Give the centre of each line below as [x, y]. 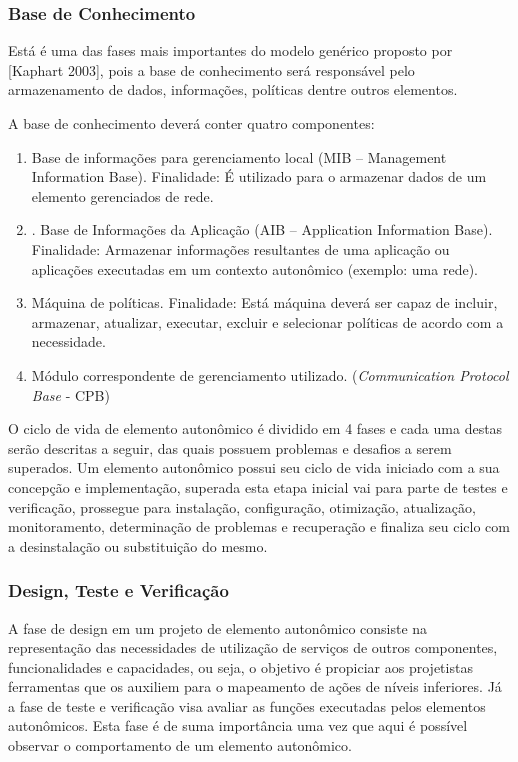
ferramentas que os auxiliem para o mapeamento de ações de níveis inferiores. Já [255, 686]
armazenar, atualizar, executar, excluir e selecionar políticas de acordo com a [267, 321]
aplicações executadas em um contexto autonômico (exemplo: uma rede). [254, 268]
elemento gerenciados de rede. [122, 195]
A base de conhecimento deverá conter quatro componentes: [191, 123]
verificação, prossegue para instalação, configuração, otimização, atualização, [242, 506]
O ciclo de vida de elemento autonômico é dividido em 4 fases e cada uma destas [255, 428]
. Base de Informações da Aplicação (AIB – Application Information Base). [262, 229]
